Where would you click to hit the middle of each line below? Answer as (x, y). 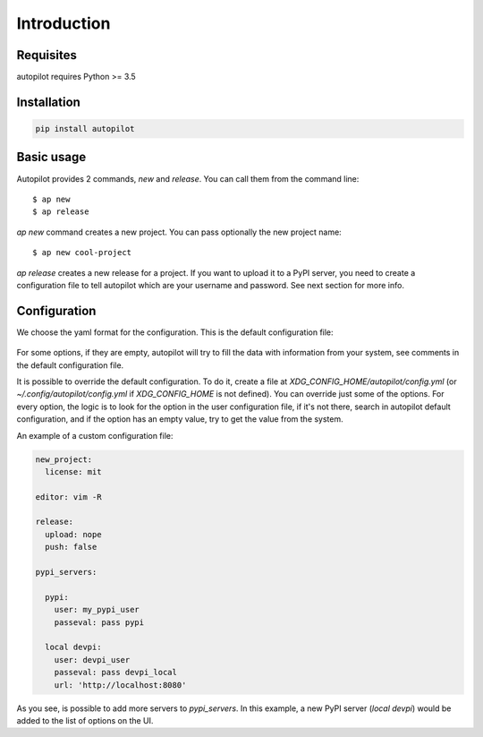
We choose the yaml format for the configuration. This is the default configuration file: (175, 332)
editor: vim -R (68, 497)
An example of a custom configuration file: (95, 435)
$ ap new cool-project (82, 253)
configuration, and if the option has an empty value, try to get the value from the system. (180, 419)
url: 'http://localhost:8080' (120, 685)
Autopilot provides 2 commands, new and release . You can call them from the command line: (188, 178)
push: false (71, 547)
